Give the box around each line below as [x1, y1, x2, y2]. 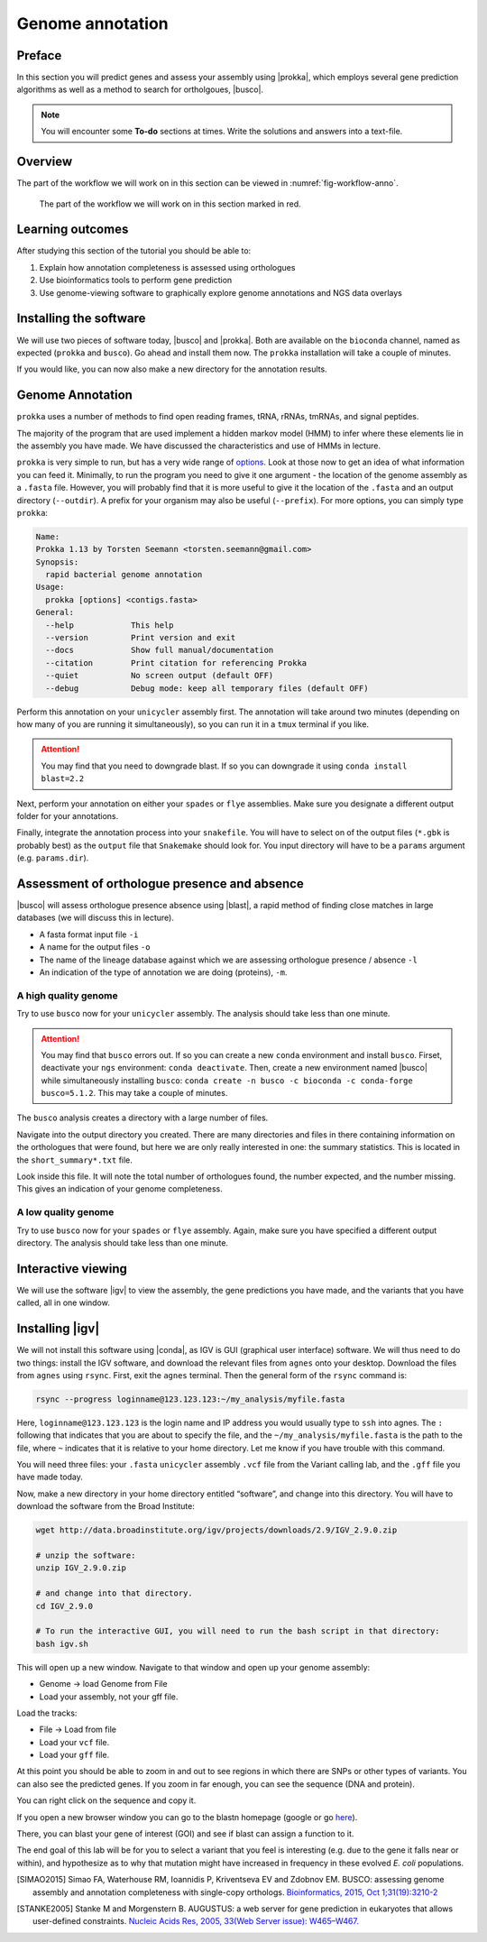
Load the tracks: [16, 1707, 78, 1718]
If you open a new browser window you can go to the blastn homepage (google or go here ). [16, 1811, 358, 1822]
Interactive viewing [16, 1261, 128, 1276]
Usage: [35, 582, 65, 593]
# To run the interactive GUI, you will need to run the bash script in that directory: [35, 1626, 441, 1636]
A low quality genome [16, 1206, 115, 1219]
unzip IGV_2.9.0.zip [35, 1563, 126, 1573]
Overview [16, 154, 73, 170]
